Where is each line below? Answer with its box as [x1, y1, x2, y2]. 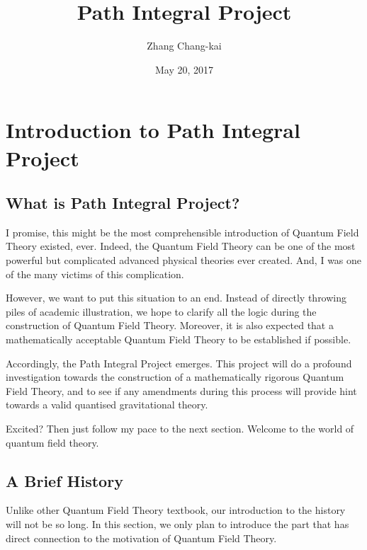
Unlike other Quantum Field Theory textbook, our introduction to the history [6, 503, 346, 517]
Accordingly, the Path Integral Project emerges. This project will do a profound [6, 355, 352, 370]
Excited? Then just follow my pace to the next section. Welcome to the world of [6, 421, 354, 436]
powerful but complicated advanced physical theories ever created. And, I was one [6, 253, 362, 268]
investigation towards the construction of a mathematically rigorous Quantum [6, 369, 344, 384]
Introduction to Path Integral [6, 115, 300, 144]
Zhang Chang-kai [147, 38, 222, 53]
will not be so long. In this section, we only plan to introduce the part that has [6, 517, 349, 531]
